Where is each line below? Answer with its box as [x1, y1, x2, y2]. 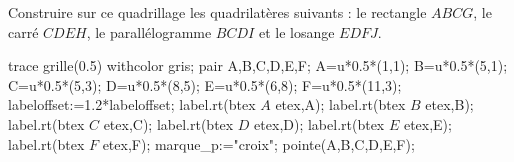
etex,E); [403, 113, 452, 134]
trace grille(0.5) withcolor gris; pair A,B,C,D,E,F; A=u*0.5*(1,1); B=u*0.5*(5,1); [8, 55, 508, 76]
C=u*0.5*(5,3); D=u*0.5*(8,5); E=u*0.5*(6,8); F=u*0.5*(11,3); [8, 74, 402, 95]
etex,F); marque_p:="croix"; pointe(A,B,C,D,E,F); [102, 133, 415, 154]
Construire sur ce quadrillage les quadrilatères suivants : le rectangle [8, 2, 427, 22]
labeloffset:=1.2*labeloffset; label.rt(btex [8, 94, 256, 115]
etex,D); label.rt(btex [254, 113, 385, 134]
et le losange [258, 21, 335, 42]
